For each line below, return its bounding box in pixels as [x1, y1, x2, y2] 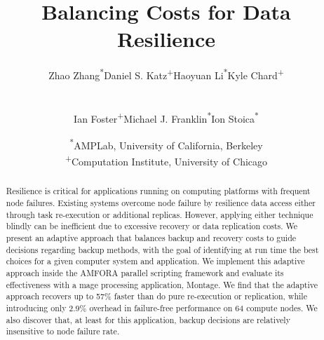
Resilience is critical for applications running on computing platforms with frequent [6, 185, 311, 197]
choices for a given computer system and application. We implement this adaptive [6, 255, 305, 267]
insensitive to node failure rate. [6, 325, 120, 337]
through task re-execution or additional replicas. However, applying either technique [6, 208, 313, 220]
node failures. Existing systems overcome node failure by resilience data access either [6, 196, 316, 208]
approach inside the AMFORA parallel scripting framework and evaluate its [6, 266, 284, 278]
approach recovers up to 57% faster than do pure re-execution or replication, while [6, 290, 307, 302]
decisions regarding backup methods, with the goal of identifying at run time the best [6, 243, 319, 255]
